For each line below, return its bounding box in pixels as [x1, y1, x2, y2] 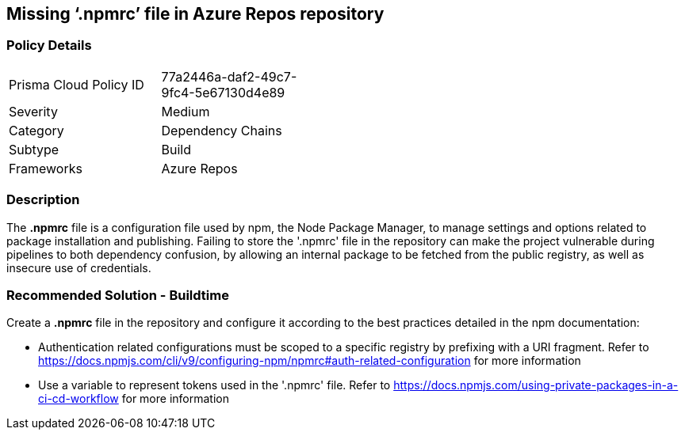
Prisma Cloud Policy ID [9, 76, 144, 93]
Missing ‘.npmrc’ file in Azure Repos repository [6, 4, 385, 24]
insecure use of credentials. [6, 260, 151, 275]
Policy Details [6, 37, 92, 54]
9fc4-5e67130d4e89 [161, 84, 285, 100]
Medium [161, 103, 210, 119]
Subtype [9, 141, 59, 157]
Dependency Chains [161, 122, 282, 138]
